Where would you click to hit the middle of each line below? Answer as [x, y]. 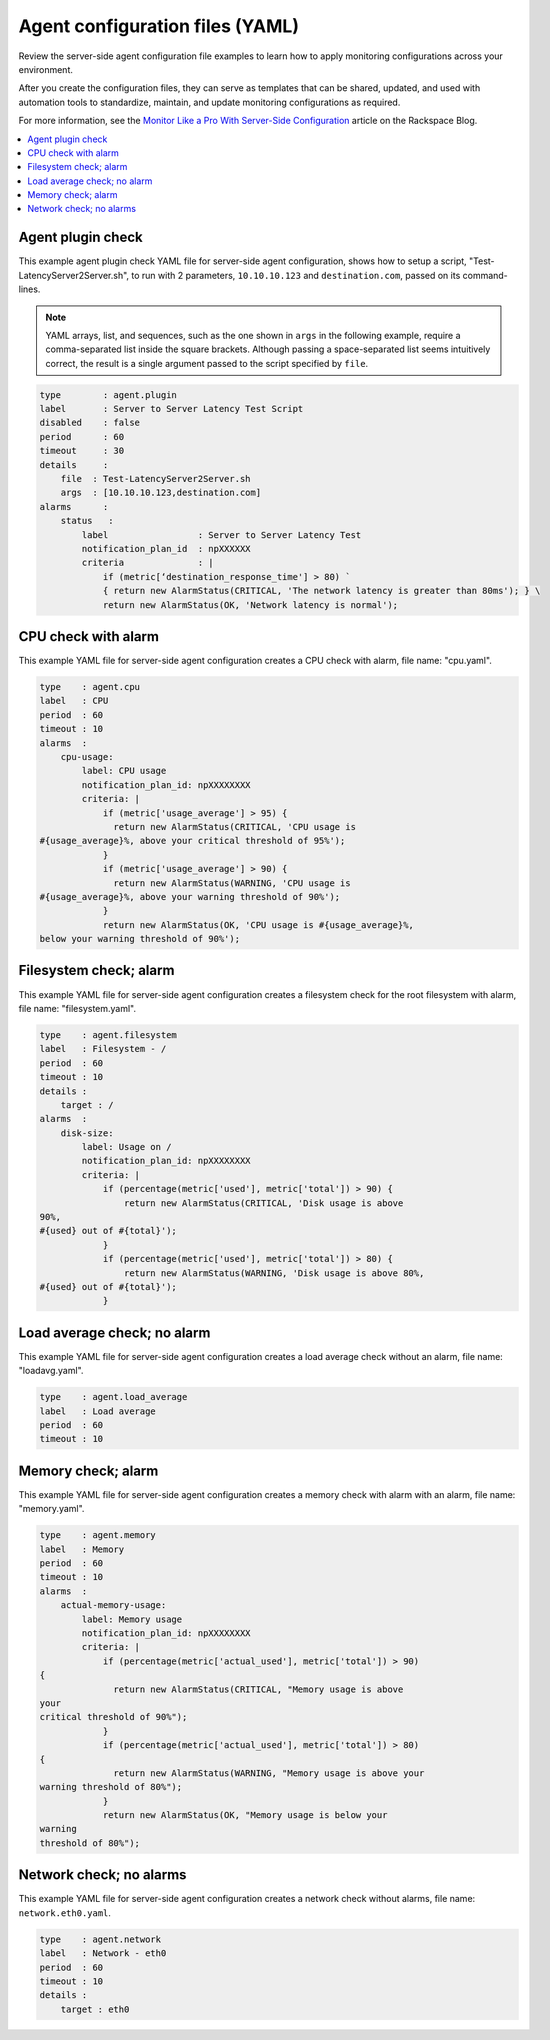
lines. [29, 289]
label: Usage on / [126, 1147]
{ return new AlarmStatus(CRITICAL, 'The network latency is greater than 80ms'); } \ [321, 591]
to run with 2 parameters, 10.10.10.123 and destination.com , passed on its [296, 275]
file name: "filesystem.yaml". [77, 1008]
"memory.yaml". [51, 1509]
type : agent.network [100, 1939]
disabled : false [89, 423]
